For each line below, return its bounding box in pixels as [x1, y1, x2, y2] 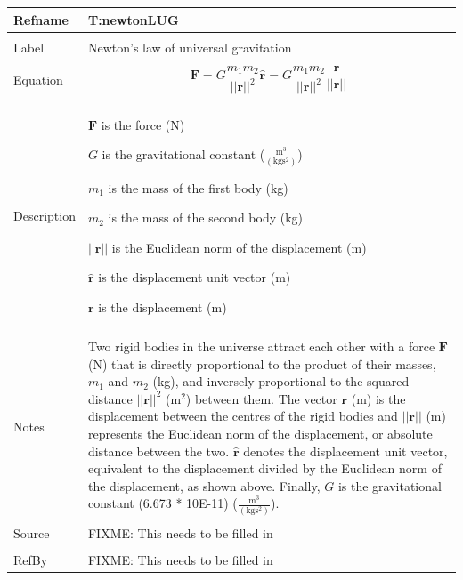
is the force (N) [101, 115, 185, 133]
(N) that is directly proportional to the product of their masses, [87, 354, 436, 373]
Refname [13, 10, 69, 28]
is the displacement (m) [98, 297, 227, 316]
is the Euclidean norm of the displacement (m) [111, 238, 367, 256]
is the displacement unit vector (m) [98, 268, 291, 286]
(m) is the [351, 389, 406, 407]
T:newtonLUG [87, 10, 179, 28]
